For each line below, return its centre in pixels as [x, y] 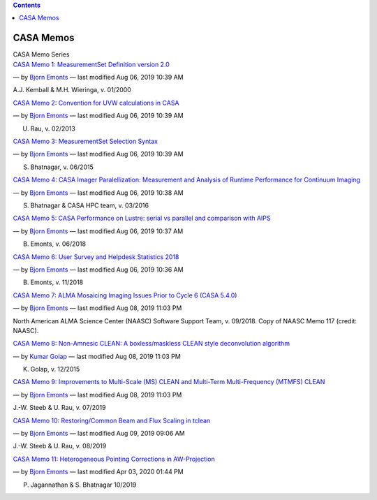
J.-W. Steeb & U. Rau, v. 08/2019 [60, 446]
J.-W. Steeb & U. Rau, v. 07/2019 [59, 408]
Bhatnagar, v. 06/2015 [62, 167]
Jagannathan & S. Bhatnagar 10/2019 [83, 485]
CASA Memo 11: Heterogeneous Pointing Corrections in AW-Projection [114, 459]
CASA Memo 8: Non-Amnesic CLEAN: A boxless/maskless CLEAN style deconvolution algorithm [151, 344]
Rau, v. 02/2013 [53, 128]
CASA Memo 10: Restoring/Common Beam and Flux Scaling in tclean [112, 420]
